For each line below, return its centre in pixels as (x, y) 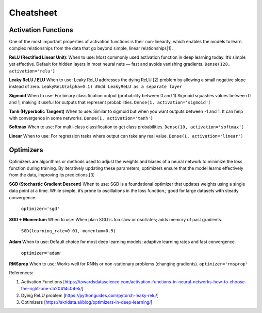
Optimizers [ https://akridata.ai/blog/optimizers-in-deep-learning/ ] (87, 302)
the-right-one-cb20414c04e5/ (51, 289)
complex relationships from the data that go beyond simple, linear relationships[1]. (91, 48)
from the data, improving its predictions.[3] (52, 175)
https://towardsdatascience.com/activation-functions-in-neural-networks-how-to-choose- (156, 281)
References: (21, 273)
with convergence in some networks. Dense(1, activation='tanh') (81, 118)
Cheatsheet (33, 13)
